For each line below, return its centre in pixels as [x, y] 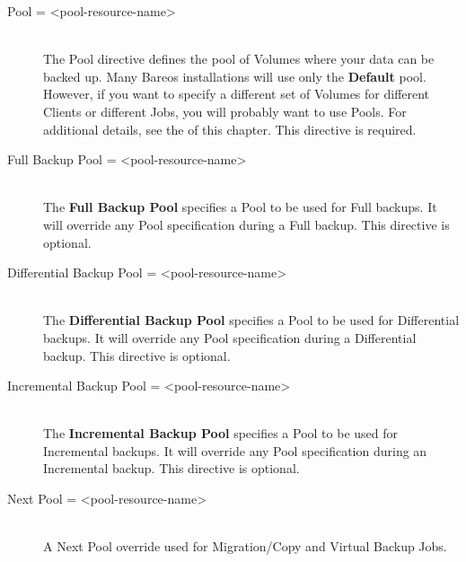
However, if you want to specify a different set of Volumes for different [237, 94]
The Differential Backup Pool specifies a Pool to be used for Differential [251, 320]
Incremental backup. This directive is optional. [171, 468]
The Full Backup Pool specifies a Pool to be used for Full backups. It [240, 207]
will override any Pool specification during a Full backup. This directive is [246, 224]
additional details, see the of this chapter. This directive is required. [230, 129]
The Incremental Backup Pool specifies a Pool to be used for [221, 433]
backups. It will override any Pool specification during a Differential [230, 337]
